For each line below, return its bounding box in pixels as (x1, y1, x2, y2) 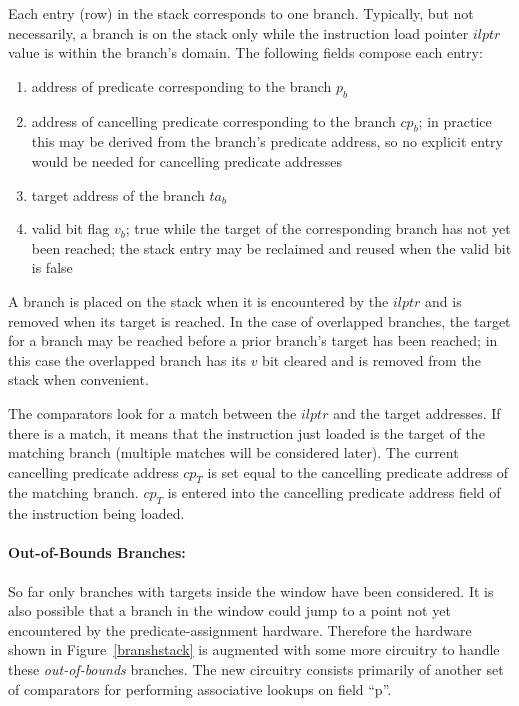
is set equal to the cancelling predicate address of (207, 461, 509, 482)
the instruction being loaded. (8, 503, 185, 524)
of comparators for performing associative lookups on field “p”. (8, 678, 392, 699)
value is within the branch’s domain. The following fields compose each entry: (8, 42, 483, 63)
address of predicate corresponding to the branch (31, 75, 332, 96)
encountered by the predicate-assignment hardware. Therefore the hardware (8, 619, 472, 640)
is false (31, 257, 73, 278)
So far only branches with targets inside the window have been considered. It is (8, 580, 494, 601)
